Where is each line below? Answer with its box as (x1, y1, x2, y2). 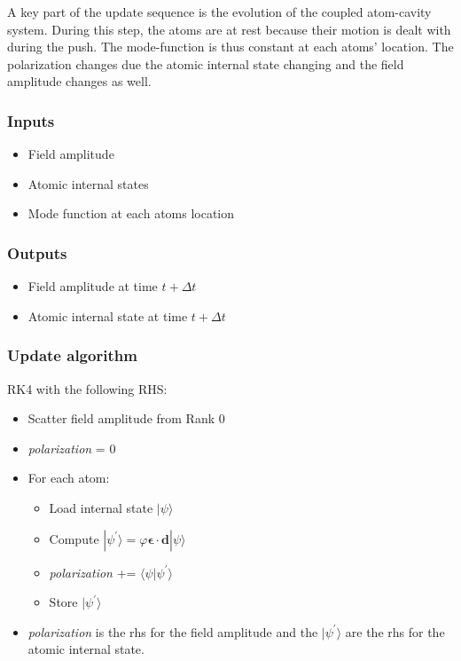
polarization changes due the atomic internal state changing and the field (7, 54, 404, 73)
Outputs (7, 241, 67, 264)
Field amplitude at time (27, 277, 158, 295)
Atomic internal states (27, 174, 149, 193)
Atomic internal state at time (27, 306, 188, 325)
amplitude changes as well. (7, 72, 152, 90)
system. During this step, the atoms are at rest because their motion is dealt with (7, 20, 451, 38)
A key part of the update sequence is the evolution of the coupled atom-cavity (7, 3, 432, 20)
